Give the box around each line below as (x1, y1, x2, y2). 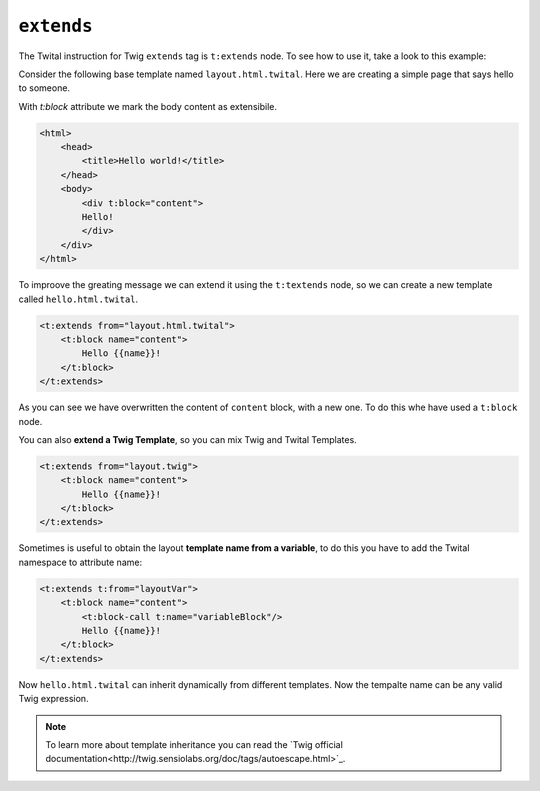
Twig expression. (18, 693, 89, 705)
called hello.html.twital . (18, 293, 139, 305)
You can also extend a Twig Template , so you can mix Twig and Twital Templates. (18, 433, 357, 445)
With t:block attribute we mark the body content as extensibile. (18, 100, 277, 112)
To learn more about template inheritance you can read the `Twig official (45, 738, 344, 750)
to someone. (18, 82, 70, 94)
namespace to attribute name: (18, 556, 143, 568)
